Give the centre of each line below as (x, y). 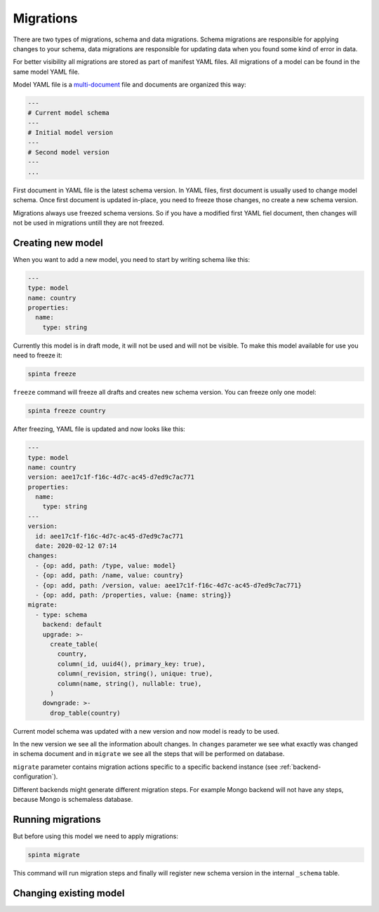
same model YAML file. (46, 72)
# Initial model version (71, 133)
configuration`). (35, 776)
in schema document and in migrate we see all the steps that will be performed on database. (149, 754)
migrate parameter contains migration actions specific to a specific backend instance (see (146, 767)
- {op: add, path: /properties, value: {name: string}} (133, 595)
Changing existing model (69, 893)
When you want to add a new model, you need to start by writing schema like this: (132, 259)
